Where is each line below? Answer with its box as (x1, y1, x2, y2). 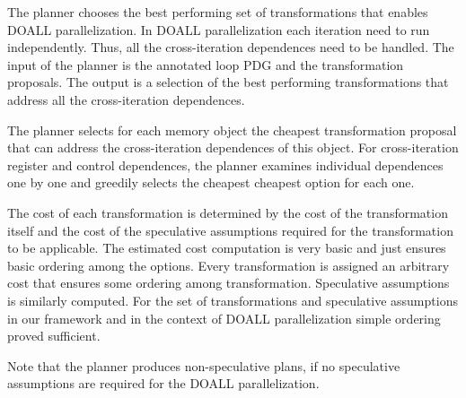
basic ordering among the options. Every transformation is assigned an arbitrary (7, 255, 450, 274)
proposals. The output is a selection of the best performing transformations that (7, 73, 449, 91)
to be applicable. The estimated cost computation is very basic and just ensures (7, 238, 446, 257)
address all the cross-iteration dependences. (7, 90, 245, 108)
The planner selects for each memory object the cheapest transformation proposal (7, 120, 457, 139)
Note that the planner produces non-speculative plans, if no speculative (7, 356, 400, 375)
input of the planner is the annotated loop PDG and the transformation (7, 55, 404, 74)
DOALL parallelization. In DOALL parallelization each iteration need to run (7, 20, 430, 39)
